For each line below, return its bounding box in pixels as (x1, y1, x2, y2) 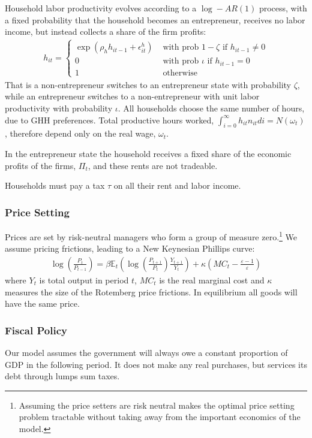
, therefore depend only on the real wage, (5, 127, 156, 140)
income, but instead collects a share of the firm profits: (5, 25, 206, 38)
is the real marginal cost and (159, 273, 265, 286)
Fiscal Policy (5, 322, 67, 337)
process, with (259, 2, 307, 14)
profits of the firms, (5, 159, 76, 171)
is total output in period (39, 273, 129, 286)
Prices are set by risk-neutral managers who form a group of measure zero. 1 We (5, 229, 298, 243)
